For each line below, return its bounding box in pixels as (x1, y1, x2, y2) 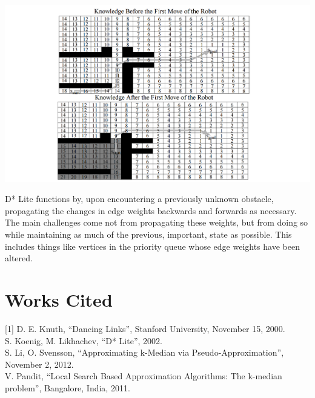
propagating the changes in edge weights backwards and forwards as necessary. (5, 204, 297, 217)
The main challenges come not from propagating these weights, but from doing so (5, 216, 308, 229)
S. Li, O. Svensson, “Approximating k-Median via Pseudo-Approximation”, (5, 346, 284, 359)
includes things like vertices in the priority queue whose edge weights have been (5, 240, 300, 252)
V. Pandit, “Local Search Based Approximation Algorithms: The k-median (5, 370, 282, 382)
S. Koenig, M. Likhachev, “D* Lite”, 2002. (5, 334, 162, 347)
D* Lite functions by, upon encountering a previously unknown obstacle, (5, 192, 274, 205)
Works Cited (5, 287, 113, 312)
